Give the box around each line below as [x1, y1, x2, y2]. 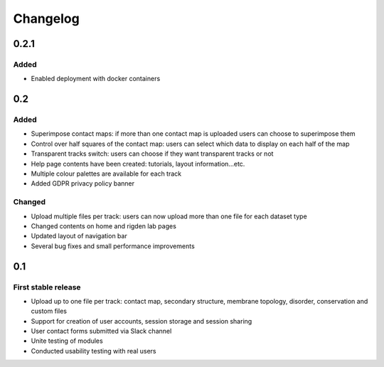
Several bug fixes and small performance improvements [31, 242, 195, 250]
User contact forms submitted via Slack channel [31, 327, 172, 336]
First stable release [13, 282, 81, 292]
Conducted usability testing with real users [31, 346, 156, 355]
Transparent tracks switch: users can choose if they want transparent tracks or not [31, 149, 274, 158]
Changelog [13, 11, 80, 26]
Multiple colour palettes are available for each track [31, 169, 182, 178]
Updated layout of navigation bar [31, 232, 127, 240]
